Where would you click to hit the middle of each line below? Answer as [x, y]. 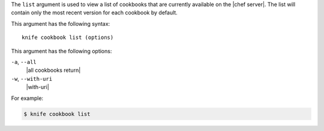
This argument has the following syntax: [61, 23]
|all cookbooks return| [53, 70]
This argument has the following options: [61, 51]
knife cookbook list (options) [68, 38]
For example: [27, 98]
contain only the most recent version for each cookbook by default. [94, 13]
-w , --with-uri [32, 78]
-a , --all [24, 62]
